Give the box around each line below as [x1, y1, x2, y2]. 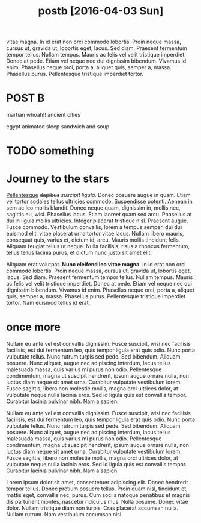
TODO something [6, 144, 94, 158]
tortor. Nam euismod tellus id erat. [6, 299, 91, 307]
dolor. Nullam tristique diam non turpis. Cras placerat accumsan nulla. [6, 504, 179, 512]
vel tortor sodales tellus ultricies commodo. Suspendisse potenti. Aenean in [6, 198, 193, 205]
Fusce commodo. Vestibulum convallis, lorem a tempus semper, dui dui [6, 224, 182, 231]
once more [6, 321, 61, 334]
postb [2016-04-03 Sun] [38, 4, 164, 18]
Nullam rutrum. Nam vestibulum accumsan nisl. [6, 511, 123, 518]
